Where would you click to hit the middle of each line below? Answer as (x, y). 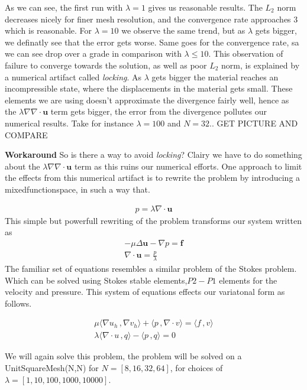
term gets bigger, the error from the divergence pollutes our (159, 111)
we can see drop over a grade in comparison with (93, 53)
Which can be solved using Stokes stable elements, (96, 280)
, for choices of (196, 367)
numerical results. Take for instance (69, 123)
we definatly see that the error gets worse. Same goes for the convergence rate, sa (152, 42)
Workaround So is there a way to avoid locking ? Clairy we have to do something (153, 155)
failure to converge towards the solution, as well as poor (106, 65)
